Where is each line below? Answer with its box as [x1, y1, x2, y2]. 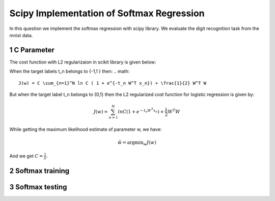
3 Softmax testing [9, 183, 67, 191]
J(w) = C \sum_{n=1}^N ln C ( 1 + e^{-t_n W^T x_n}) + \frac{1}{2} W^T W [18, 80, 207, 86]
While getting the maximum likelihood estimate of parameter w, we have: [9, 126, 162, 132]
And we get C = [9, 153, 43, 159]
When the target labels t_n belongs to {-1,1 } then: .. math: [9, 69, 130, 75]
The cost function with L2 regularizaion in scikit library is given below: [9, 59, 156, 65]
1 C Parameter [9, 46, 54, 54]
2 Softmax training [9, 166, 70, 175]
